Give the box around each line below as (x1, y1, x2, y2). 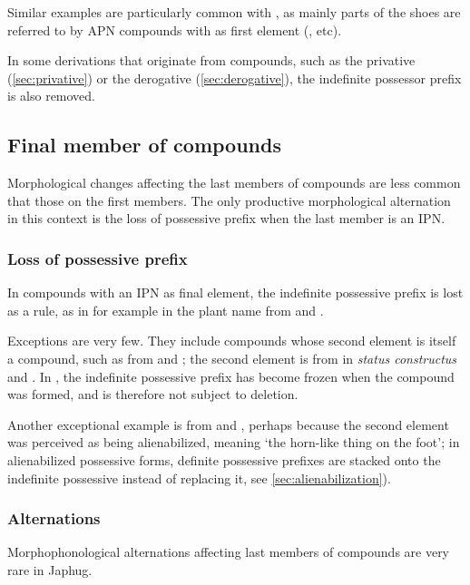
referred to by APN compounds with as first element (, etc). (7, 20, 342, 39)
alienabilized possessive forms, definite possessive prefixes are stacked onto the (7, 450, 441, 469)
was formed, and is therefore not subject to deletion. (7, 385, 299, 404)
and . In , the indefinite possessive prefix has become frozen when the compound (7, 366, 455, 385)
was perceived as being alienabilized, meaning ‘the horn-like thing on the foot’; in (7, 433, 460, 452)
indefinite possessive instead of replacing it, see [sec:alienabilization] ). (7, 468, 391, 487)
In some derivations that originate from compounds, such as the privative (7, 51, 416, 70)
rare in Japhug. (7, 560, 93, 579)
